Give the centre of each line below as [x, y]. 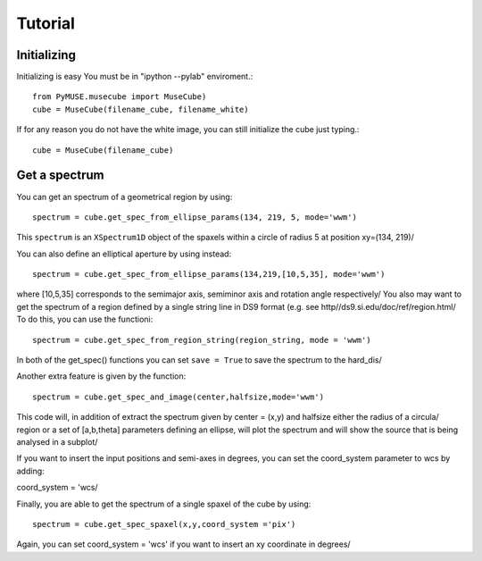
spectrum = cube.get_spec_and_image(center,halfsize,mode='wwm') [179, 397]
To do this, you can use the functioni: [85, 319]
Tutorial [46, 23]
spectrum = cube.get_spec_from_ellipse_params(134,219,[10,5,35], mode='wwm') [209, 274]
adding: [30, 471]
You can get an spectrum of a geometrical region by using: [125, 197]
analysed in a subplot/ [57, 442]
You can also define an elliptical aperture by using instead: [124, 254]
